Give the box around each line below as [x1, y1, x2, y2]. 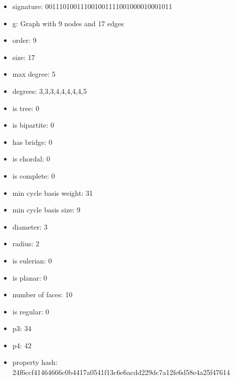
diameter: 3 [12, 221, 48, 232]
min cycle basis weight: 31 [12, 187, 93, 198]
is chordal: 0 [12, 153, 50, 164]
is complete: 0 [12, 170, 55, 181]
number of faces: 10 [12, 289, 73, 300]
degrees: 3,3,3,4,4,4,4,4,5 [12, 85, 87, 96]
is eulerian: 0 [12, 255, 52, 265]
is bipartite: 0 [12, 120, 54, 130]
